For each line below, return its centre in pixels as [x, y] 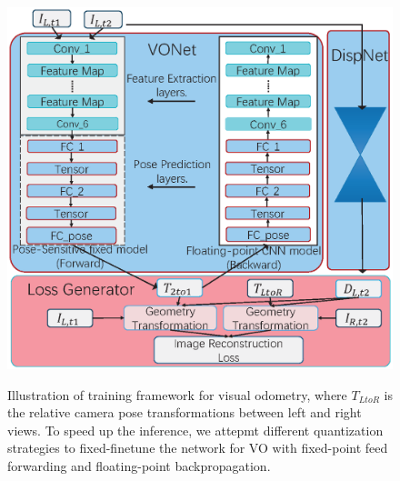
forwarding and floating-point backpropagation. [139, 465]
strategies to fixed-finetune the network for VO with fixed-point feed [198, 448]
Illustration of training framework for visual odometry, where [177, 394]
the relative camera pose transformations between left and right [185, 412]
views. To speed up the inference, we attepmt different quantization [195, 430]
